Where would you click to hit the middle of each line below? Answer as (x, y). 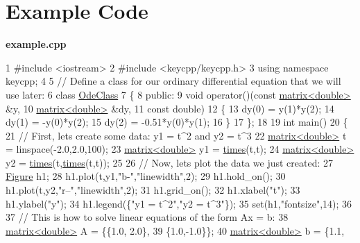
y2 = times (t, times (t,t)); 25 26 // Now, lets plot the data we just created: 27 (170, 162)
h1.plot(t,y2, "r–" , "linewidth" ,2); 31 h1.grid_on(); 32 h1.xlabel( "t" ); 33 (153, 190)
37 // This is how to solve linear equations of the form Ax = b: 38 (147, 217)
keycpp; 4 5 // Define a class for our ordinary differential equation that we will (173, 81)
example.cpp (36, 44)
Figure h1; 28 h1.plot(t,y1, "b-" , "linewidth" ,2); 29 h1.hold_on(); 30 (146, 176)
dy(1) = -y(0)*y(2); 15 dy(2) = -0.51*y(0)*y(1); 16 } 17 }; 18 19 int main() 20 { (177, 122)
